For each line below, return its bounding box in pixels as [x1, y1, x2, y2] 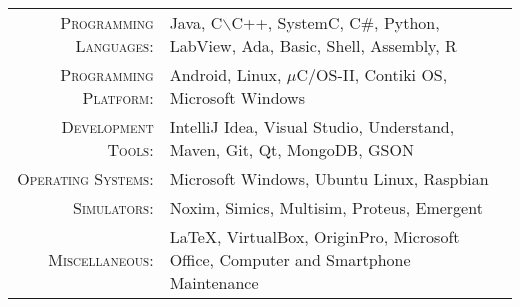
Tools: [107, 138, 154, 161]
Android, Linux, [169, 63, 282, 86]
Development [61, 115, 154, 138]
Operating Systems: [17, 167, 154, 190]
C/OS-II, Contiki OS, [296, 63, 448, 86]
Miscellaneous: [48, 248, 154, 271]
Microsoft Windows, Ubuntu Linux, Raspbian [169, 167, 489, 190]
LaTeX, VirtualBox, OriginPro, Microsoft [169, 225, 460, 248]
